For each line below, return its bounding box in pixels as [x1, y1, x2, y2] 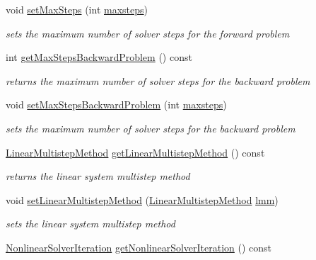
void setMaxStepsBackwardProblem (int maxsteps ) [6, 97, 227, 112]
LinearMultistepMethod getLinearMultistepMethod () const [6, 145, 265, 159]
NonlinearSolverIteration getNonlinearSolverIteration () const [6, 239, 272, 254]
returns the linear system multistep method [6, 169, 190, 183]
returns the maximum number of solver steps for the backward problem [6, 73, 310, 88]
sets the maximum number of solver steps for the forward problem [6, 26, 290, 40]
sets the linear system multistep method [6, 216, 175, 231]
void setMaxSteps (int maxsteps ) [6, 2, 148, 16]
